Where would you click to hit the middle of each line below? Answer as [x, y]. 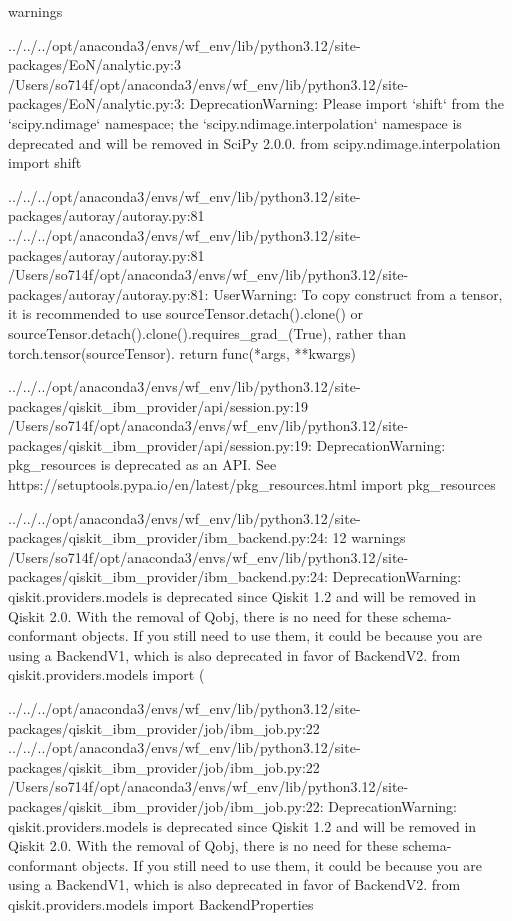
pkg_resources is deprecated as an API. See [142, 464]
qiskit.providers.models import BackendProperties [161, 903]
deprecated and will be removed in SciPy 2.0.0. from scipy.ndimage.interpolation [254, 142]
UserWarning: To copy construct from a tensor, [358, 293]
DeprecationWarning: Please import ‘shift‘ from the [347, 103]
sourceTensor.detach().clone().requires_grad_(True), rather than [207, 332]
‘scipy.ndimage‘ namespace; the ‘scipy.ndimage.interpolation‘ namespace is [235, 122]
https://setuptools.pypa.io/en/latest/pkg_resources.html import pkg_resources [252, 484]
